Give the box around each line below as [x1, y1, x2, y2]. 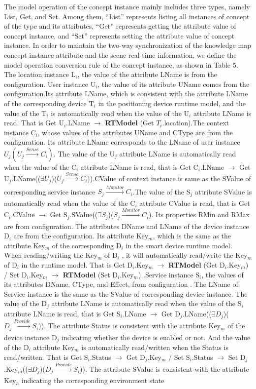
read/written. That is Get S [4, 351, 88, 362]
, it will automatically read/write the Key [122, 250, 248, 260]
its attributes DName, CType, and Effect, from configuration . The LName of [4, 279, 238, 289]
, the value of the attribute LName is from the [77, 69, 217, 79]
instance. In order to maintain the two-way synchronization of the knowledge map [4, 40, 251, 50]
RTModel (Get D [168, 260, 225, 270]
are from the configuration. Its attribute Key [13, 231, 149, 241]
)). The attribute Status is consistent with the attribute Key [38, 320, 221, 331]
